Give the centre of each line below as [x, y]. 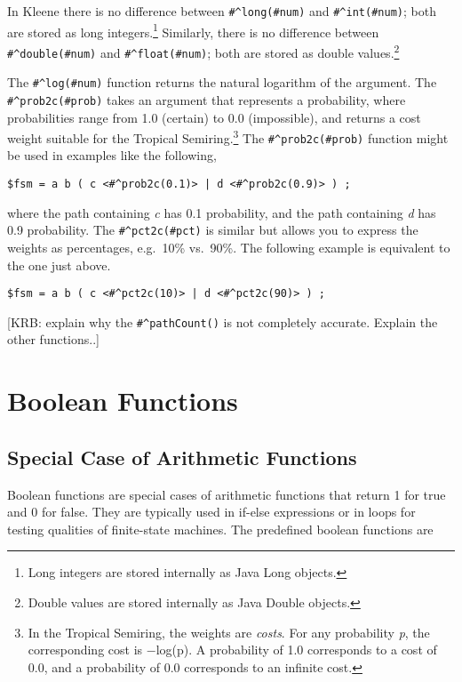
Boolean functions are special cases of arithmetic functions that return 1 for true [227, 494]
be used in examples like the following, [112, 155]
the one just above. [59, 265]
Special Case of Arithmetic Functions [182, 457]
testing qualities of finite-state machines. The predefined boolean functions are [220, 529]
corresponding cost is [85, 650]
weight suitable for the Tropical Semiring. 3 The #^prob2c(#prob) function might [228, 136]
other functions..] [53, 339]
